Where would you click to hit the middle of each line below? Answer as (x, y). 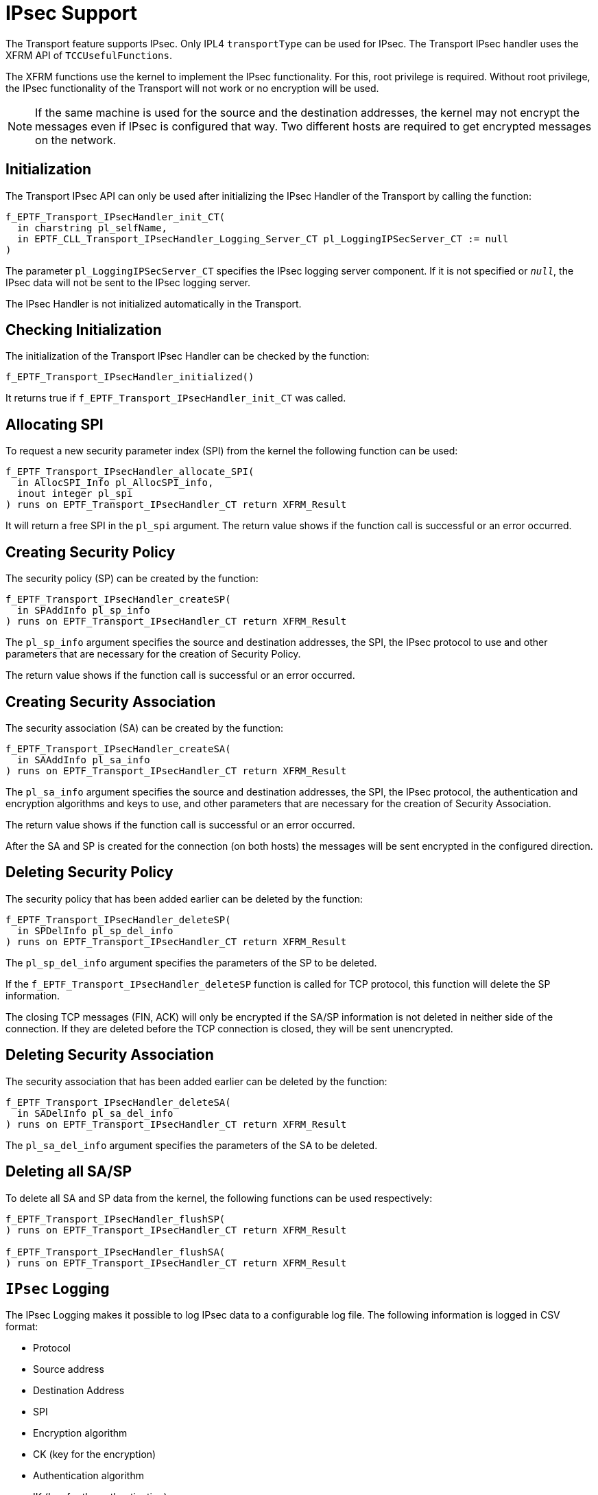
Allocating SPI (55, 424)
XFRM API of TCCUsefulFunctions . (89, 55)
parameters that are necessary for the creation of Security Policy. (153, 654)
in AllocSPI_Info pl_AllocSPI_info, (115, 483)
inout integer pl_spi (75, 494)
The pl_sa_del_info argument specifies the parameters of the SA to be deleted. (192, 1145)
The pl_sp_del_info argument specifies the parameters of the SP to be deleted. (191, 962)
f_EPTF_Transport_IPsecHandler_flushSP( (116, 1219)
